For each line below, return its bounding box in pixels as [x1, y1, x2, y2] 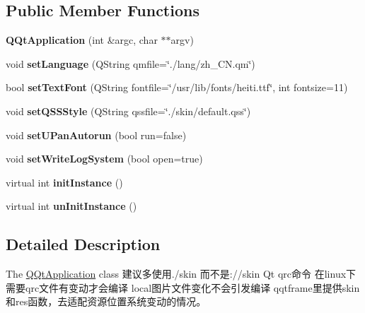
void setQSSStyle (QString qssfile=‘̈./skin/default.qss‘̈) [6, 103, 251, 118]
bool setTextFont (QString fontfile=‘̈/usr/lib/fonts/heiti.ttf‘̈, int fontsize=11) [6, 80, 348, 95]
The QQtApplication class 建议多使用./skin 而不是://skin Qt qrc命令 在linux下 [6, 266, 357, 281]
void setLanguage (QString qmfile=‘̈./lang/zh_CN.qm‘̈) [6, 56, 255, 71]
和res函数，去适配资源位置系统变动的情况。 [6, 294, 207, 309]
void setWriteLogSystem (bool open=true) [6, 151, 203, 166]
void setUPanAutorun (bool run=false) [6, 127, 187, 142]
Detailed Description [6, 233, 161, 255]
